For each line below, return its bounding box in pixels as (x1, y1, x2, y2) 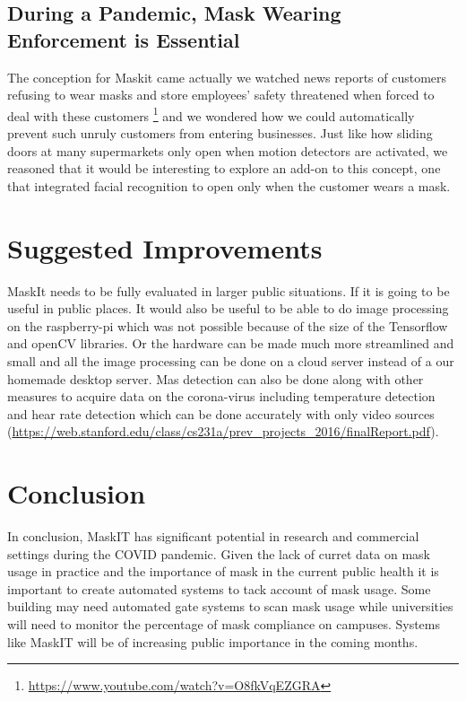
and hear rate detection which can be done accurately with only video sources (7, 404, 435, 423)
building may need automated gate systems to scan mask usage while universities (7, 597, 453, 616)
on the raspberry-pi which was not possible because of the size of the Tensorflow (7, 316, 448, 335)
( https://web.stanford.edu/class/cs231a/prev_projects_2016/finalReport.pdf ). (7, 422, 439, 441)
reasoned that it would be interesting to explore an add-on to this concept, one (7, 159, 441, 178)
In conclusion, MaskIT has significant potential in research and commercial (7, 527, 419, 545)
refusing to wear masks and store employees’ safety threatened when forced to (7, 85, 435, 104)
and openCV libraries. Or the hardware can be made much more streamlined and (7, 334, 454, 353)
